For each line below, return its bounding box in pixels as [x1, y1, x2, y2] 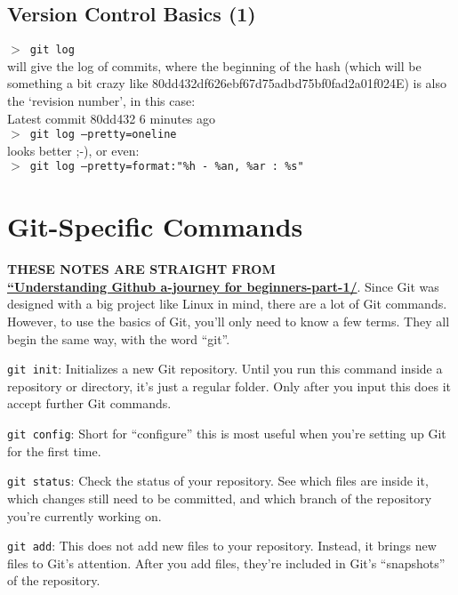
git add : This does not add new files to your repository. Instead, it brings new [7, 536, 437, 555]
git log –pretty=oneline [29, 128, 177, 141]
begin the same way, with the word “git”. [7, 329, 230, 348]
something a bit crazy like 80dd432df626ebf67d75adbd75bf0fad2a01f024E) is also [7, 74, 447, 92]
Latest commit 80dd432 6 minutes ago [7, 109, 216, 127]
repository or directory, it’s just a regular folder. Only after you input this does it [7, 376, 451, 395]
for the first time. [7, 441, 101, 460]
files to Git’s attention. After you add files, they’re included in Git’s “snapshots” [7, 553, 446, 572]
